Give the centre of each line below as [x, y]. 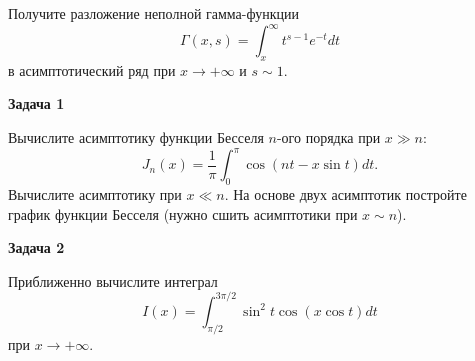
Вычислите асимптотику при [95, 193]
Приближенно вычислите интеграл [113, 280]
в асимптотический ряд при [92, 69]
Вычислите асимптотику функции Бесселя [136, 137]
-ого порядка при [328, 137]
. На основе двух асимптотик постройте [345, 193]
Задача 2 [36, 247]
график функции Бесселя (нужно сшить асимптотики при [183, 213]
